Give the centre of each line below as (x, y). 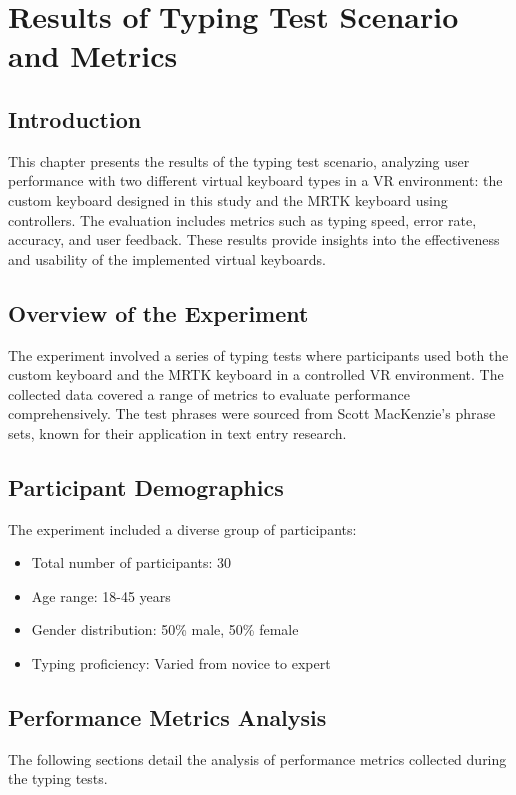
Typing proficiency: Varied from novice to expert (181, 663)
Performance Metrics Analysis (167, 717)
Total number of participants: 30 (131, 562)
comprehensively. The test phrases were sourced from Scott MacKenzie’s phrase (252, 413)
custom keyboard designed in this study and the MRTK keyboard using (228, 199)
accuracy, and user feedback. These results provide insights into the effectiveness (254, 239)
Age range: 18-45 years (101, 595)
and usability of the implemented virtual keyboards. (167, 258)
